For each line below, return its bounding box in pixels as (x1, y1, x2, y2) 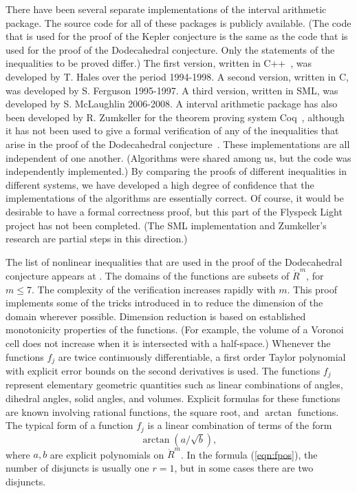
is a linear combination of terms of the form (147, 418, 332, 432)
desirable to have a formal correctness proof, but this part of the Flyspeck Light (6, 204, 343, 218)
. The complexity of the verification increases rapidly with (31, 282, 276, 296)
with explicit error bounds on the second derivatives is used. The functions (6, 364, 321, 378)
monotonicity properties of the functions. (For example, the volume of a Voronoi (6, 322, 344, 337)
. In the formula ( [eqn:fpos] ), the (180, 447, 318, 461)
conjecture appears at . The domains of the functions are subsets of (6, 269, 290, 282)
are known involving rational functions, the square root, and (6, 404, 259, 419)
